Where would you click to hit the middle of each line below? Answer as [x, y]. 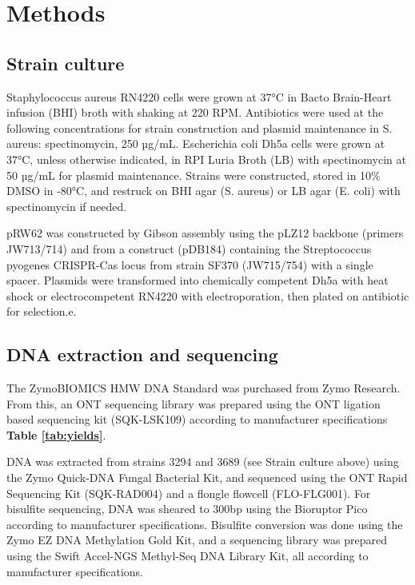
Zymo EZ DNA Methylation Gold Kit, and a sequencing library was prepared [197, 540]
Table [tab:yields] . [56, 434]
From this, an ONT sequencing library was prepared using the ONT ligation [194, 403]
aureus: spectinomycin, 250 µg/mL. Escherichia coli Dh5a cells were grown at [196, 143]
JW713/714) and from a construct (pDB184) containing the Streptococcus [189, 248]
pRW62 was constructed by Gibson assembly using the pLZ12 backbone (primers [205, 233]
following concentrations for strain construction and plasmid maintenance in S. [200, 127]
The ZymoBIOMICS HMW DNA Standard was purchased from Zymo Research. [204, 388]
